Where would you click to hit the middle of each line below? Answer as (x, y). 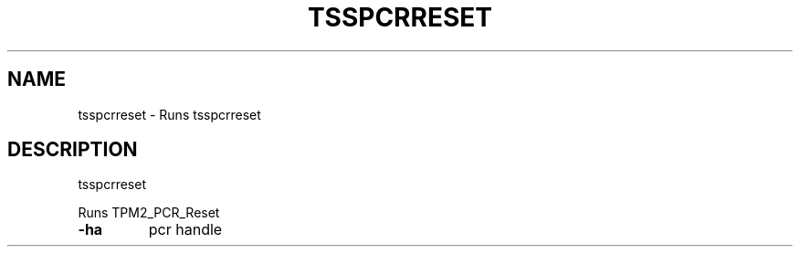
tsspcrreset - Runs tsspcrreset (169, 114)
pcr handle (185, 230)
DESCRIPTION (73, 150)
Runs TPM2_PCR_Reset (149, 213)
